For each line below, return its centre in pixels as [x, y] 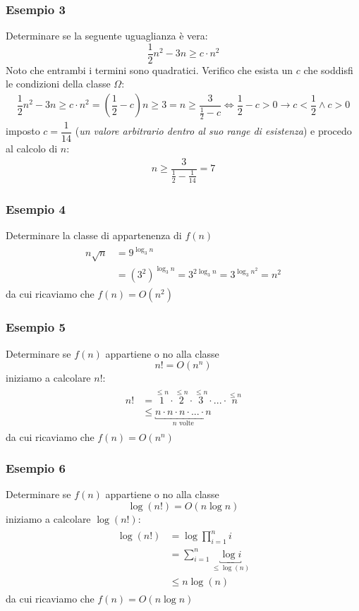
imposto [23, 131]
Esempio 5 [36, 327]
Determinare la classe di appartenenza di [94, 235]
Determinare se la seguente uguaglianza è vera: [107, 36]
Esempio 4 [36, 208]
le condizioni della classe [58, 84]
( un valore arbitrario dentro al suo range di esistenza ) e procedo [213, 131]
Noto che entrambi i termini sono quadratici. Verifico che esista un [150, 69]
